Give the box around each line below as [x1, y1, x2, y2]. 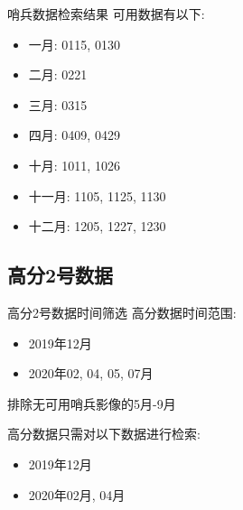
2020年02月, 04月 [28, 485, 126, 504]
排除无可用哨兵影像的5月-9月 [7, 394, 176, 413]
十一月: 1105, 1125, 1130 [28, 186, 166, 205]
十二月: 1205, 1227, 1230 [28, 217, 166, 236]
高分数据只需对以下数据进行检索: [7, 424, 201, 443]
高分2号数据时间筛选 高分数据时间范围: [7, 302, 237, 321]
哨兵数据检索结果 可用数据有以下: [7, 5, 205, 23]
